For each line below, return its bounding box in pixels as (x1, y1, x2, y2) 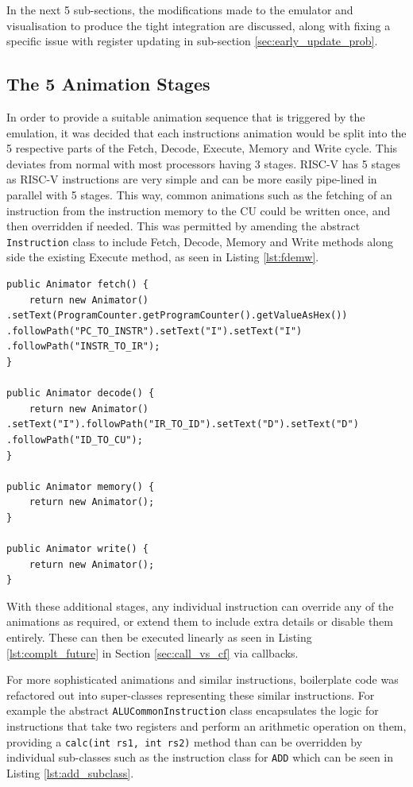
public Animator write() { (6, 543, 149, 555)
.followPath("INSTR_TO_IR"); (6, 341, 160, 353)
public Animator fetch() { (6, 278, 149, 290)
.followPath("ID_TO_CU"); (6, 434, 143, 446)
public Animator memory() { (6, 480, 155, 492)
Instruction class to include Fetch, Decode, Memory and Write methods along (6, 233, 393, 249)
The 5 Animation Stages (6, 71, 210, 96)
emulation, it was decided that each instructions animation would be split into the (6, 124, 407, 141)
